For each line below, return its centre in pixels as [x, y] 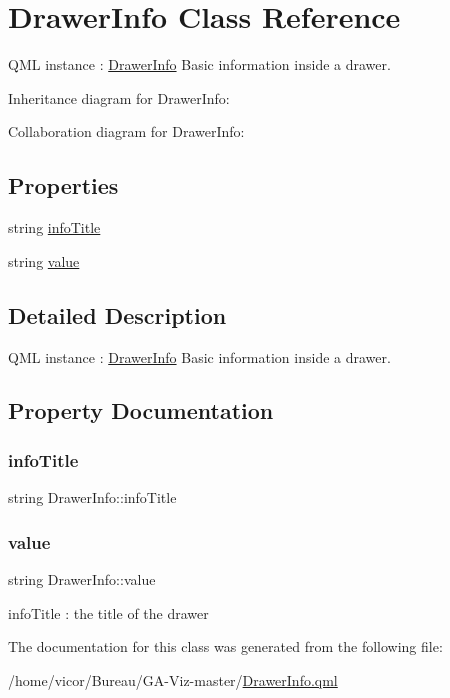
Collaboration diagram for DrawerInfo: [126, 131]
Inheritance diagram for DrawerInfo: [119, 97]
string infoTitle [54, 227]
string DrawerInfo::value [82, 578]
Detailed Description [117, 314]
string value [44, 260]
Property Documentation [141, 410]
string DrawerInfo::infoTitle [92, 497]
